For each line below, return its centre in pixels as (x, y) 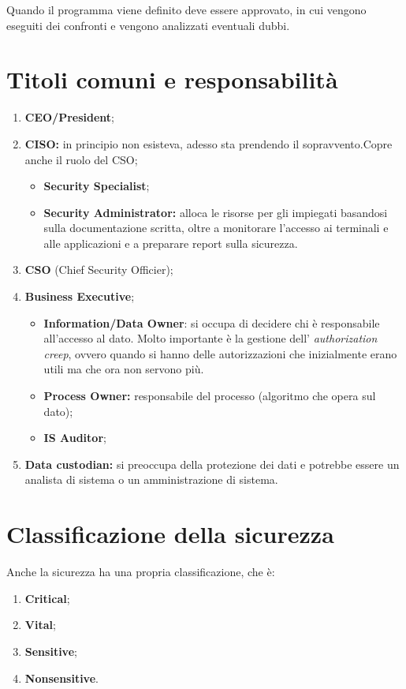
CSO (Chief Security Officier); (99, 270)
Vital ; (40, 625)
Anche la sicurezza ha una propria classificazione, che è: (141, 572)
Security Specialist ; (97, 186)
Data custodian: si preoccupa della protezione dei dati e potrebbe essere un (212, 464)
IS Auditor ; (75, 438)
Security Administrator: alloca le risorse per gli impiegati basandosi (216, 212)
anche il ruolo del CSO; (81, 159)
